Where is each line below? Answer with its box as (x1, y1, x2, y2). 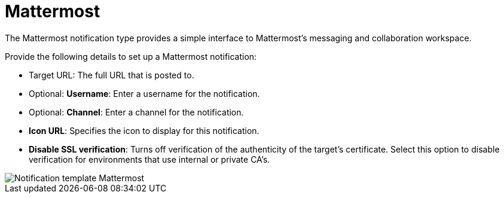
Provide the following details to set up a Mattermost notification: (5, 51, 257, 62)
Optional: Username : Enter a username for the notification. (29, 88, 260, 99)
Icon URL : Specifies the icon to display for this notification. (29, 125, 259, 136)
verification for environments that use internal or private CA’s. (29, 154, 270, 165)
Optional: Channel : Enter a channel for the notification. (29, 106, 244, 117)
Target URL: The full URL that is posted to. (29, 69, 194, 80)
